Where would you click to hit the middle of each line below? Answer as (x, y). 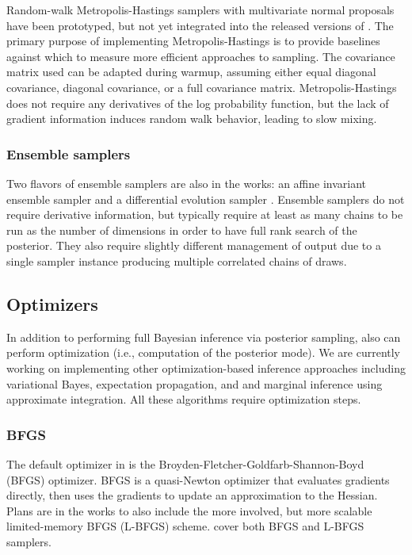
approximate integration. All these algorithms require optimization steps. (184, 399)
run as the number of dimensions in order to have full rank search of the (182, 230)
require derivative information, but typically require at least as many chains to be (205, 214)
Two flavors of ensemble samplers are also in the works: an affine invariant (187, 183)
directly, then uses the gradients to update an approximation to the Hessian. (192, 495)
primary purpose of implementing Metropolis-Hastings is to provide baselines (193, 41)
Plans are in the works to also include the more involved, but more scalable (189, 510)
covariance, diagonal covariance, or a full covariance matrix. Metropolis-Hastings (202, 87)
